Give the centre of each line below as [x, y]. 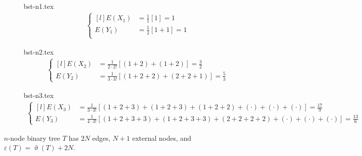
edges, [101, 138]
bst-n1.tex [39, 6]
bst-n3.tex [39, 95]
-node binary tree [34, 138]
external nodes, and [162, 138]
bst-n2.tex [39, 51]
